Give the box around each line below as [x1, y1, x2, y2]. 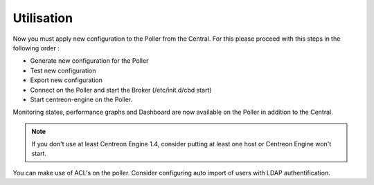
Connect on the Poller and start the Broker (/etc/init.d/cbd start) [30, 86, 212, 94]
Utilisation [12, 10, 73, 26]
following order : [12, 43, 60, 52]
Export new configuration [30, 76, 103, 84]
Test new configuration [30, 66, 96, 75]
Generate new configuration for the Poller [30, 57, 149, 65]
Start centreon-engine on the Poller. [30, 95, 133, 104]
